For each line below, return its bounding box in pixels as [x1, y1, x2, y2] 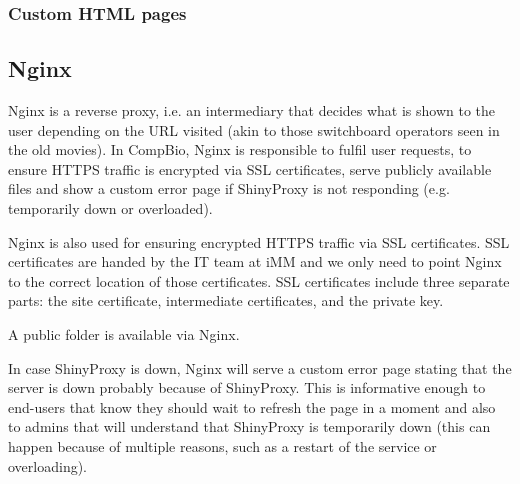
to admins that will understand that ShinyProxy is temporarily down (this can [8, 416, 491, 437]
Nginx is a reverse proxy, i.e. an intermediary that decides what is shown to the [8, 100, 496, 121]
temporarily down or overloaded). [8, 198, 213, 219]
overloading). [8, 455, 88, 476]
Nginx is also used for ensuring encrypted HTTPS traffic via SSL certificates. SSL [8, 231, 510, 252]
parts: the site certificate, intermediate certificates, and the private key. [8, 290, 444, 311]
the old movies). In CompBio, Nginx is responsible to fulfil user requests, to [8, 139, 472, 160]
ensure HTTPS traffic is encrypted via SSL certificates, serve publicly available [8, 158, 492, 179]
